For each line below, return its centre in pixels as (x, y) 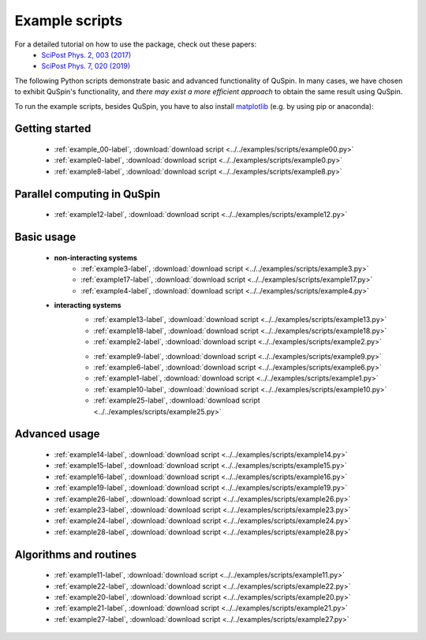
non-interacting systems (96, 257)
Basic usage (45, 237)
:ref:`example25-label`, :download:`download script (177, 400)
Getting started (53, 129)
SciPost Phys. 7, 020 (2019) (86, 66)
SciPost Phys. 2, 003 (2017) (86, 54)
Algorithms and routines (76, 554)
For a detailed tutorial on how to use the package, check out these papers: (135, 44)
